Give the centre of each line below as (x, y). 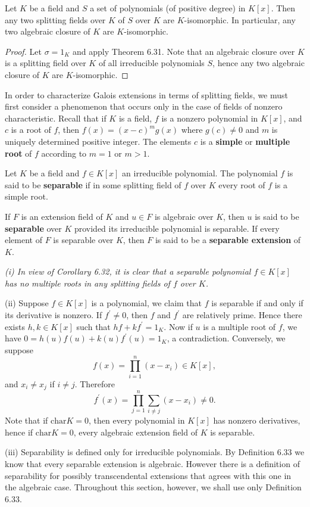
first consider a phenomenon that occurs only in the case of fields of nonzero (144, 106)
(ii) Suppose (27, 303)
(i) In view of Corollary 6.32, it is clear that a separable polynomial (128, 271)
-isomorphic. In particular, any (240, 19)
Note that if (26, 420)
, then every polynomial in (137, 420)
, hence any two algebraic (259, 63)
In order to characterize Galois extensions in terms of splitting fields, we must (147, 94)
